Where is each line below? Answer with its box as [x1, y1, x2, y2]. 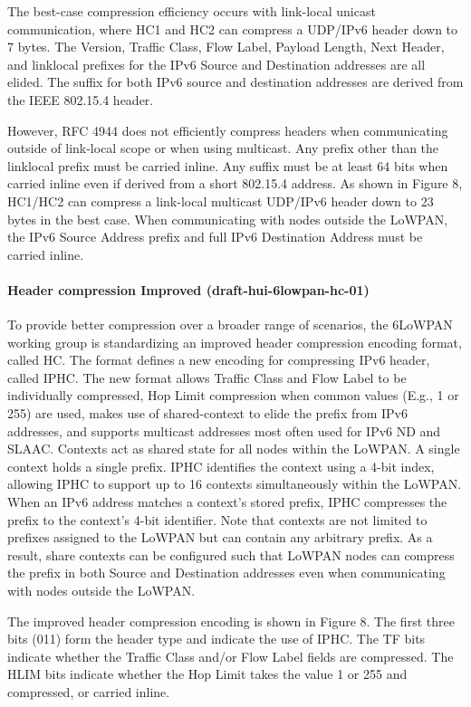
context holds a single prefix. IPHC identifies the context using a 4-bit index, [7, 456, 435, 475]
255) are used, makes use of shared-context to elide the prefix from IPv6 [7, 404, 409, 423]
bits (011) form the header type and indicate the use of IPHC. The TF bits [7, 629, 426, 648]
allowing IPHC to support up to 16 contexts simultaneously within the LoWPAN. [7, 474, 462, 493]
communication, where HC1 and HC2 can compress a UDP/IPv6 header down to [7, 19, 458, 38]
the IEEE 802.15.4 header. [7, 90, 154, 109]
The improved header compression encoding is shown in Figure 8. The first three [7, 611, 455, 630]
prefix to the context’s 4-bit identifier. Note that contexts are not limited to [7, 510, 428, 529]
